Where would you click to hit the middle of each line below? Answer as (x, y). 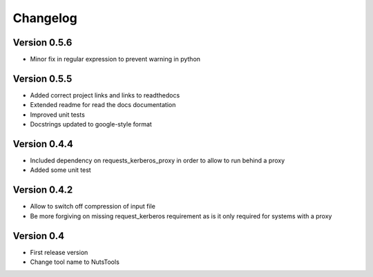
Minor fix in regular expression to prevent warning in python (115, 59)
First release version (59, 252)
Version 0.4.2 (43, 190)
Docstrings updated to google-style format (91, 124)
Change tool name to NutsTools (75, 262)
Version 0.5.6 (42, 42)
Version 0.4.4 (43, 144)
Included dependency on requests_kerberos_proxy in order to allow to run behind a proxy (157, 161)
